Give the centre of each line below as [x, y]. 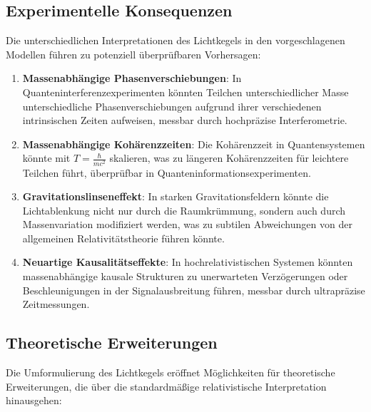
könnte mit [46, 158]
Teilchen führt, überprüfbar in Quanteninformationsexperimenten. [167, 172]
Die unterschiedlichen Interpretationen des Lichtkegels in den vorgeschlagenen [176, 40]
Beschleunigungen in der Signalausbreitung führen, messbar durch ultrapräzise [194, 290]
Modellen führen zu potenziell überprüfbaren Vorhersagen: [133, 54]
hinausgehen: [34, 400]
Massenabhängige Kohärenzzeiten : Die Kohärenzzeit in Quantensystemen [194, 144]
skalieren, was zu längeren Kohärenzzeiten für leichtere [229, 158]
